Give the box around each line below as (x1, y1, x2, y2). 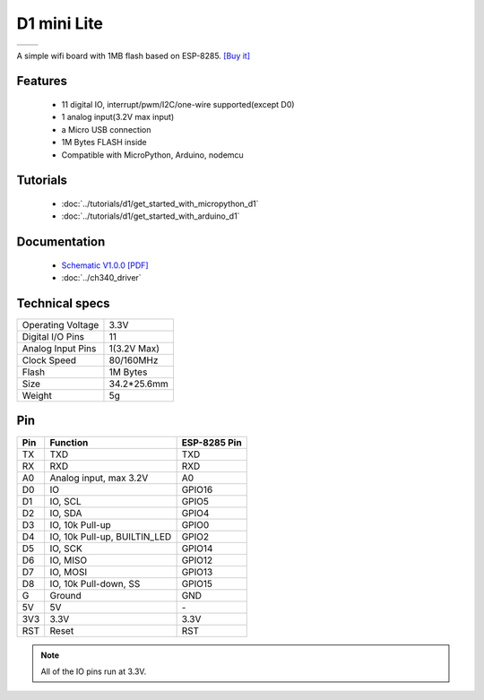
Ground (49, 589, 82, 601)
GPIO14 (181, 542, 213, 555)
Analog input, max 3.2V (49, 471, 149, 484)
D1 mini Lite (16, 13, 103, 33)
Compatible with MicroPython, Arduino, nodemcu (61, 149, 244, 160)
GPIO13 (181, 566, 213, 578)
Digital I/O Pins (22, 331, 85, 343)
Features (16, 73, 67, 89)
